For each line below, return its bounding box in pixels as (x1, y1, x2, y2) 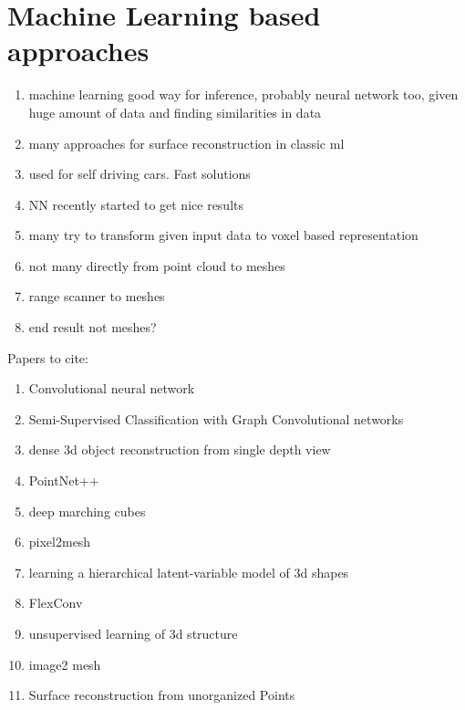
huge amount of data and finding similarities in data (28, 102, 322, 121)
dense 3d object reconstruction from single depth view (28, 440, 331, 459)
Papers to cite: (7, 348, 88, 367)
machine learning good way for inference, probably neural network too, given (28, 85, 459, 104)
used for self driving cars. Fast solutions (28, 164, 251, 183)
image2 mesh (28, 654, 101, 673)
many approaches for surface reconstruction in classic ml (28, 133, 345, 152)
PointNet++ (28, 471, 99, 490)
